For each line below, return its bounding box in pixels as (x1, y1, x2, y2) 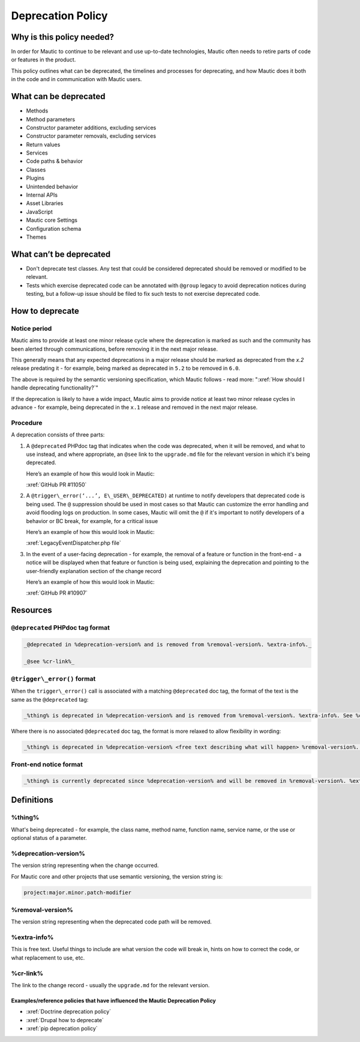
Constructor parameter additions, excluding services (26, 124, 157, 131)
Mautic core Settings (26, 216, 78, 224)
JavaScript (26, 208, 53, 215)
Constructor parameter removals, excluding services (26, 132, 156, 139)
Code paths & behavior (26, 158, 83, 165)
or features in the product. (11, 56, 76, 63)
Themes (26, 233, 47, 241)
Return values (26, 141, 61, 148)
